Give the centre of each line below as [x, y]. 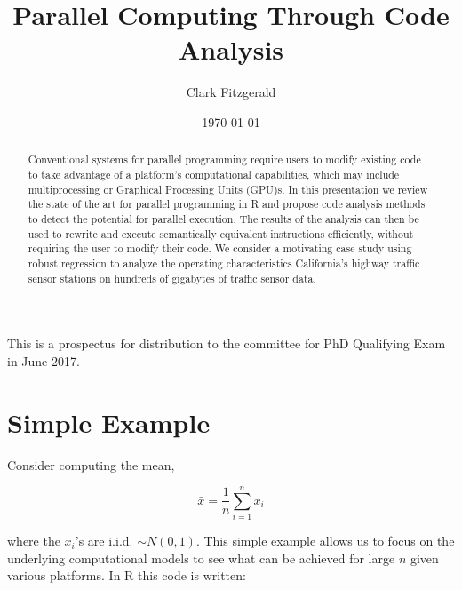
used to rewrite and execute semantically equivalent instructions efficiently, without [221, 233]
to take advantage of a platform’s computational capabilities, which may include [214, 174]
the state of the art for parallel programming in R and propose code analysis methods [227, 204]
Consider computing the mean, [91, 464]
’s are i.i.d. [104, 541]
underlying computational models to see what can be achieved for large [201, 558]
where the [34, 541]
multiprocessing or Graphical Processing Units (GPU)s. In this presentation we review [228, 189]
